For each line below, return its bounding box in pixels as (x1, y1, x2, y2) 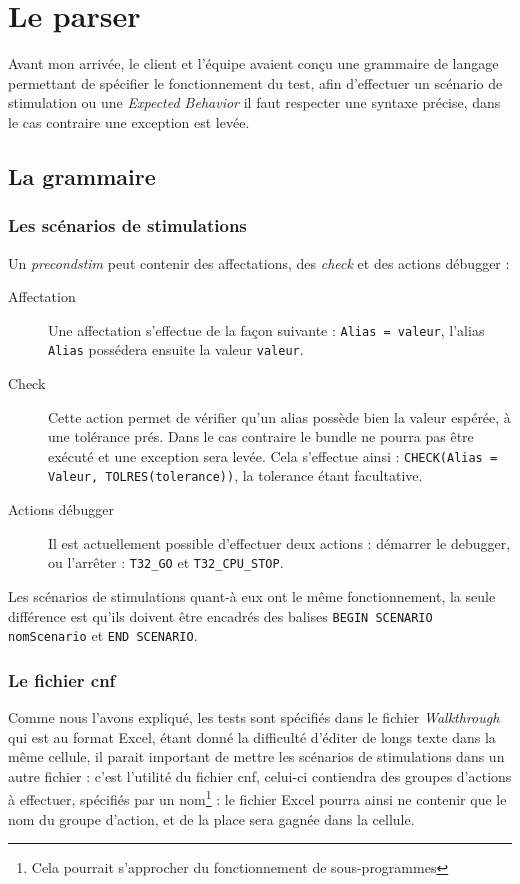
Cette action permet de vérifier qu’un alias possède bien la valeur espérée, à (48, 406, 511, 427)
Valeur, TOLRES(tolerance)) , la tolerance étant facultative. (48, 465, 423, 486)
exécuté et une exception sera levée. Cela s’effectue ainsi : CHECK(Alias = (48, 445, 498, 466)
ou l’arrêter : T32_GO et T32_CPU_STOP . (48, 552, 284, 573)
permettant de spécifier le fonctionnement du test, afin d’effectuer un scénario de (8, 72, 503, 93)
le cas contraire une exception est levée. (8, 111, 250, 132)
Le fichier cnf (8, 667, 116, 692)
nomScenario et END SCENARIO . (8, 625, 198, 646)
